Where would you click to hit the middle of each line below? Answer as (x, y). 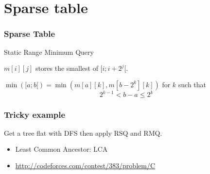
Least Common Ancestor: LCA (61, 149)
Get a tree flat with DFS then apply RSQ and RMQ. (83, 133)
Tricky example (35, 115)
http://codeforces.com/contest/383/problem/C (85, 165)
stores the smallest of (67, 68)
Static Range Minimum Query (49, 52)
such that (192, 84)
